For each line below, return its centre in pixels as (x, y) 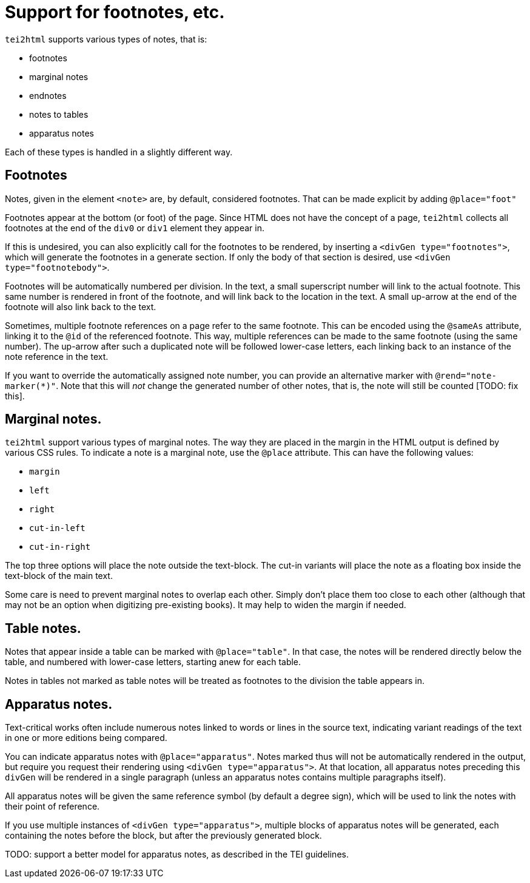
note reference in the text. (57, 356)
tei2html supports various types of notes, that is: (106, 39)
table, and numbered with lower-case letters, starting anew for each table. (153, 662)
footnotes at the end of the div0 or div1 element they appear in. (135, 228)
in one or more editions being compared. (86, 738)
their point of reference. (52, 807)
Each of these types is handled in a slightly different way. (119, 152)
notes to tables (59, 114)
